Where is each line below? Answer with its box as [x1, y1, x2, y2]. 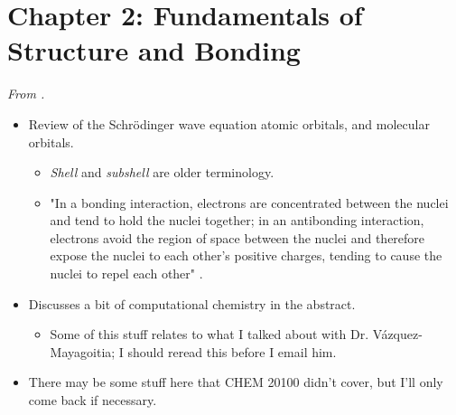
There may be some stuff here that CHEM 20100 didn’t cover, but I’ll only [28, 373, 443, 391]
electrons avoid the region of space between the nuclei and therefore [50, 228, 425, 247]
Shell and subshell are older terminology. [50, 163, 275, 182]
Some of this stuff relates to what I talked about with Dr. [50, 325, 369, 344]
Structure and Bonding [7, 32, 301, 69]
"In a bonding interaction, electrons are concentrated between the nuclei [50, 193, 449, 212]
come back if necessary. [28, 391, 157, 410]
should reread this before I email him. [127, 342, 337, 361]
